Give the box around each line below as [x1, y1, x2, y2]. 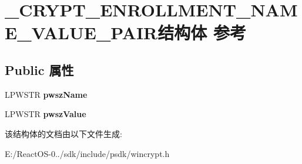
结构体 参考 [157, 20, 246, 45]
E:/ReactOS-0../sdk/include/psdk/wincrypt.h [5, 147, 170, 159]
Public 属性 [5, 60, 74, 78]
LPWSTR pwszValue [5, 108, 86, 120]
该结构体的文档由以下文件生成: [5, 127, 122, 139]
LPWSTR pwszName [5, 88, 88, 100]
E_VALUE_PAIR [5, 20, 158, 45]
